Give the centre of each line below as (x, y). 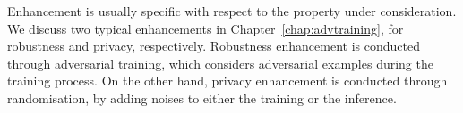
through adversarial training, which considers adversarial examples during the (220, 63)
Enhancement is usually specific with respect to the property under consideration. (232, 11)
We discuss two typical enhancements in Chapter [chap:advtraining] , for (206, 28)
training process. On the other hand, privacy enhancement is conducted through (227, 81)
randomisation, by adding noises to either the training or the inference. (202, 97)
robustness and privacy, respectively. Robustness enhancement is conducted (214, 46)
